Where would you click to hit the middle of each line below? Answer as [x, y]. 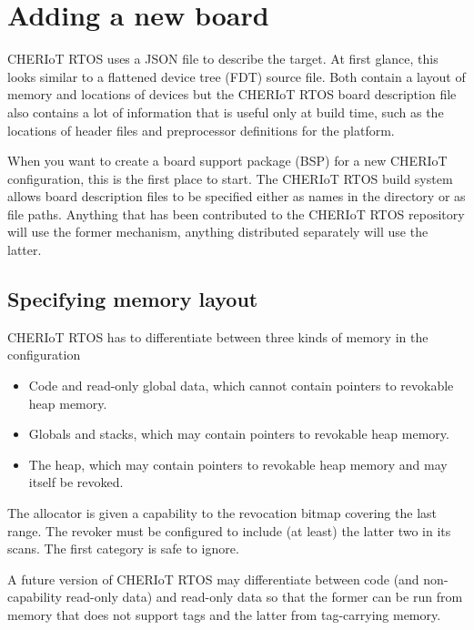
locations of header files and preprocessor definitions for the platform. [201, 130]
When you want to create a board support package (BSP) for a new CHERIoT [227, 161]
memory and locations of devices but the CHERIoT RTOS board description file [232, 94]
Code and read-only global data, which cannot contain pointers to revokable [241, 386]
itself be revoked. [76, 482]
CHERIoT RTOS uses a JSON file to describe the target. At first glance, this [223, 59]
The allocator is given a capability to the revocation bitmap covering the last [222, 513]
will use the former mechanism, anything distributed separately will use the [218, 232]
